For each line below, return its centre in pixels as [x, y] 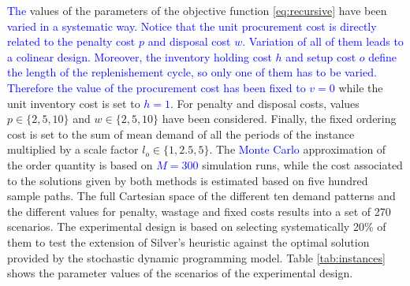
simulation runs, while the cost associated [302, 164]
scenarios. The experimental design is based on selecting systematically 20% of [197, 227]
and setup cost [321, 56]
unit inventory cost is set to [74, 103]
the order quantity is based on [80, 164]
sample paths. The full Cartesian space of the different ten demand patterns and [201, 196]
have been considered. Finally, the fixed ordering [279, 119]
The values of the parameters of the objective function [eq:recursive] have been [197, 10]
